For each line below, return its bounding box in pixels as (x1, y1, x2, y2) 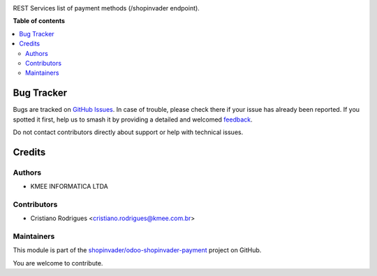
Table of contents (13, 17, 66, 25)
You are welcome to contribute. (13, 259, 103, 267)
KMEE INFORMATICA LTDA (30, 182, 108, 191)
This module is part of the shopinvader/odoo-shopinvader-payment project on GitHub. (13, 246, 262, 254)
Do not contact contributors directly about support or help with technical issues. (13, 128, 244, 136)
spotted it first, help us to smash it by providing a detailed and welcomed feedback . (13, 115, 253, 124)
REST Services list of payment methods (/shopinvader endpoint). (13, 4, 200, 12)
